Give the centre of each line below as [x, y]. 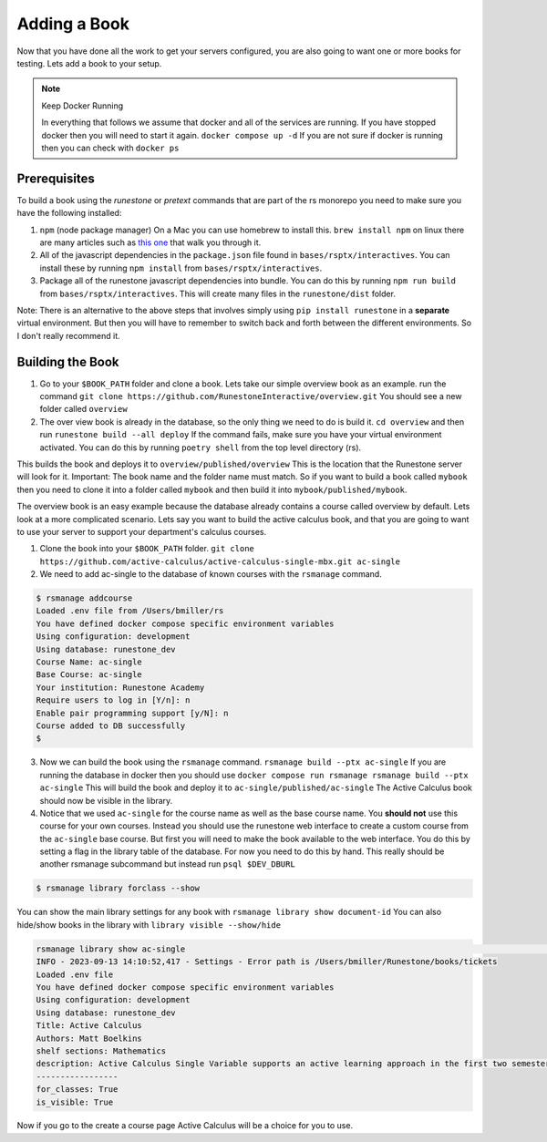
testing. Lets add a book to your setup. [89, 63]
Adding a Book [73, 24]
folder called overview [83, 409]
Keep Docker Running [83, 106]
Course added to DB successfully [111, 725]
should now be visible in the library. [106, 800]
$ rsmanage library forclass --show [118, 888]
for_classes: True [77, 1090]
